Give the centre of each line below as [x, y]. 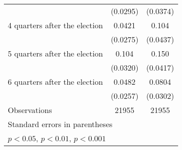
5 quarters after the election [55, 53]
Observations [30, 110]
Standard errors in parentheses [60, 124]
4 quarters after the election [55, 25]
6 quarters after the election [55, 82]
